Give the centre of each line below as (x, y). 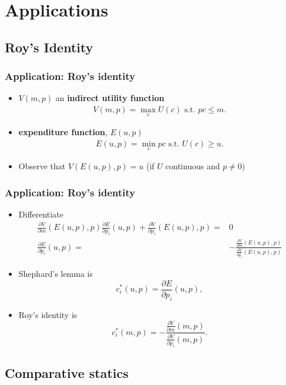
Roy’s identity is (48, 314)
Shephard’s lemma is (55, 274)
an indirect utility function (110, 98)
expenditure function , (63, 132)
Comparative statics (67, 373)
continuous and (193, 166)
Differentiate (41, 214)
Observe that (42, 166)
